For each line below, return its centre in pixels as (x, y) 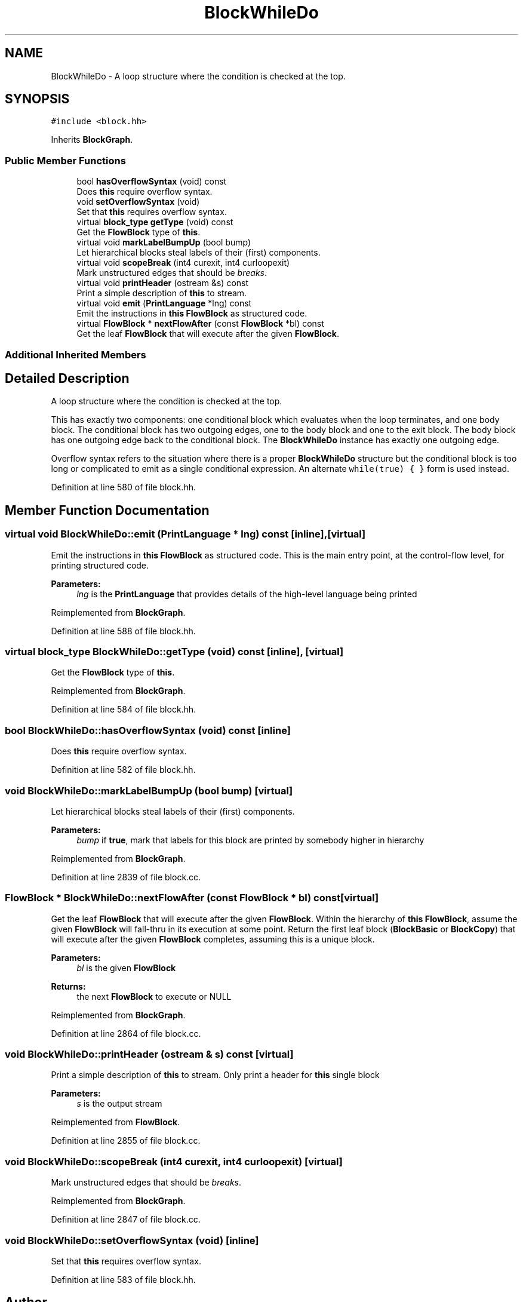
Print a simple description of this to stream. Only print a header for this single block (215, 1075)
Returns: (68, 986)
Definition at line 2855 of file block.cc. (126, 1141)
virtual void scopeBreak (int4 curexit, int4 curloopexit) (183, 263)
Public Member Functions (65, 160)
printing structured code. (100, 565)
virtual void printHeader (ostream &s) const (163, 283)
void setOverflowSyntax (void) (138, 202)
